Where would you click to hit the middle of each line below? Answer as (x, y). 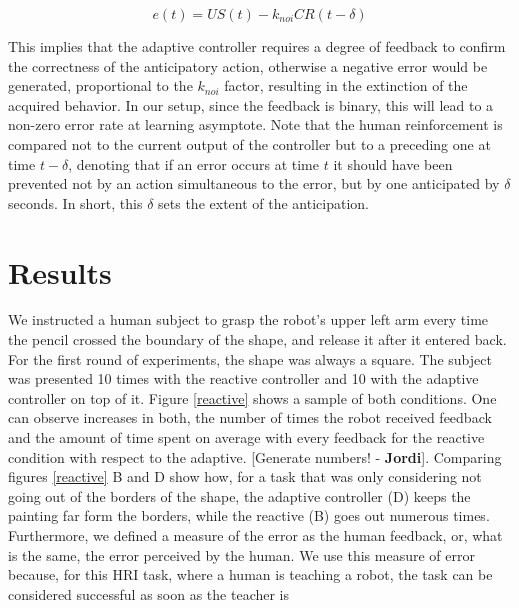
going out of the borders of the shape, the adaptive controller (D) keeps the (239, 495)
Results (60, 271)
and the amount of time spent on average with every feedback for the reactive (246, 437)
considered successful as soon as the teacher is (149, 593)
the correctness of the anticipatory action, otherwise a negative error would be (248, 65)
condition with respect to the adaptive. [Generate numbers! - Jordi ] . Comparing (255, 456)
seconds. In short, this (75, 202)
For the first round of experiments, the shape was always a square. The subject (250, 358)
